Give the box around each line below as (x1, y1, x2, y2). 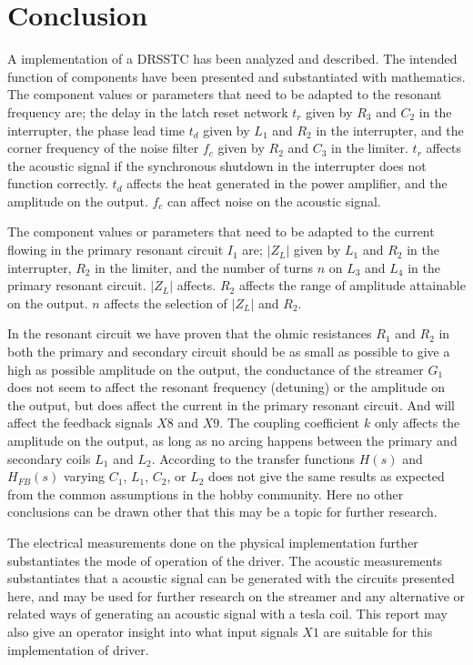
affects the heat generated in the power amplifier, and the (126, 174, 448, 193)
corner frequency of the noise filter (7, 138, 199, 157)
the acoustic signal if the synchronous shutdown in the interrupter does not (7, 156, 427, 175)
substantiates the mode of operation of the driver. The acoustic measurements (7, 550, 443, 569)
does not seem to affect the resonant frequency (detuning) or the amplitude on (7, 378, 445, 397)
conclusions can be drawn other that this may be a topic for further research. (7, 502, 438, 521)
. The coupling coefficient (219, 413, 360, 432)
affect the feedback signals (7, 413, 153, 432)
